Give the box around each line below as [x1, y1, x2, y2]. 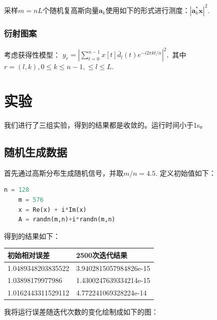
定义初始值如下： [159, 167, 216, 178]
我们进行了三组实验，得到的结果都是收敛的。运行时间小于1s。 [4, 119, 207, 130]
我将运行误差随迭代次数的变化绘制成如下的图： [4, 306, 158, 317]
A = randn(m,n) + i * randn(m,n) [18, 216, 115, 223]
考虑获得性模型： [4, 49, 60, 60]
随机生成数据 [4, 144, 67, 159]
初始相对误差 [8, 249, 50, 260]
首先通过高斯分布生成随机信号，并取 [4, 167, 123, 178]
